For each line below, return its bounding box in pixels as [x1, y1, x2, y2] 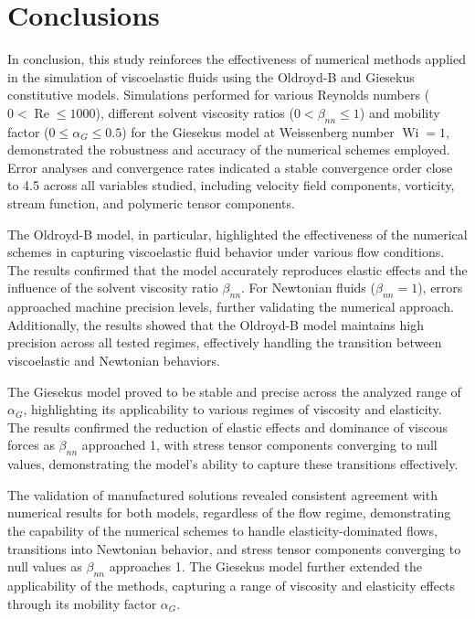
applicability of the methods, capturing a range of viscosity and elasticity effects [7, 575, 456, 594]
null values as [7, 557, 82, 576]
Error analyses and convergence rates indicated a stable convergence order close [7, 157, 453, 176]
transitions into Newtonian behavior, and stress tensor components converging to [7, 539, 461, 558]
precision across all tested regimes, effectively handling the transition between [7, 333, 442, 352]
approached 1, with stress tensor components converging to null [81, 435, 438, 454]
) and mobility [359, 102, 440, 122]
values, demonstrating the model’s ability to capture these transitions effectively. [7, 454, 459, 474]
